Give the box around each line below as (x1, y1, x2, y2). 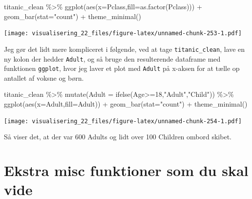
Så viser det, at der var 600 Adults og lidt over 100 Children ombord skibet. (4, 132, 231, 142)
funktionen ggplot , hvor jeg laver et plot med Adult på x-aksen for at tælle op (4, 63, 240, 73)
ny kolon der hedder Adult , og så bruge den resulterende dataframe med (4, 53, 221, 64)
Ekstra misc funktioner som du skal (4, 160, 249, 180)
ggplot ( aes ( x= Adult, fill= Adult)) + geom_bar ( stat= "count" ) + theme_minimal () (4, 99, 248, 109)
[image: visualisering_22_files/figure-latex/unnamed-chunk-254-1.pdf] (4, 117, 242, 125)
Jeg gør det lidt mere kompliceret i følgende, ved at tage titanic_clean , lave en (4, 44, 245, 54)
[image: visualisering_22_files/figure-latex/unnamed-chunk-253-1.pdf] (4, 30, 242, 37)
